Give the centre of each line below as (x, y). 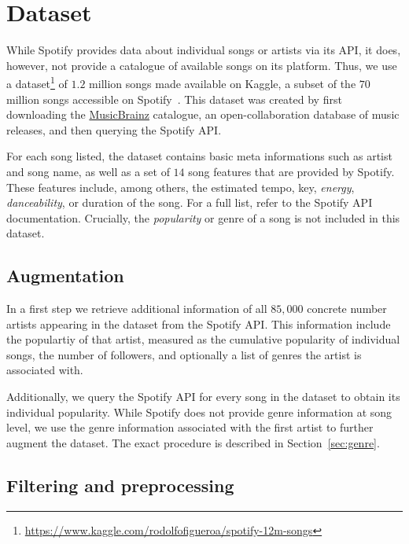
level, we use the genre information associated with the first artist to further (190, 427)
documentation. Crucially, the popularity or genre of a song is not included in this (203, 217)
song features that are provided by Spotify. (291, 171)
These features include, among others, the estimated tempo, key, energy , (181, 187)
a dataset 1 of (37, 82)
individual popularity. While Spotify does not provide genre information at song (199, 412)
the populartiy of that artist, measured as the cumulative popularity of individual (203, 339)
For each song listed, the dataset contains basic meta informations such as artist (199, 156)
